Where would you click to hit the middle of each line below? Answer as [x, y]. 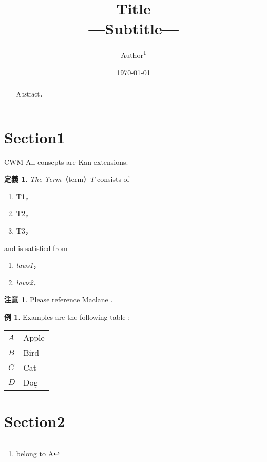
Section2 [35, 421]
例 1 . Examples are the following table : [67, 316]
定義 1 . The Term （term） [47, 179]
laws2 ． [28, 282]
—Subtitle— [133, 28]
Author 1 [133, 54]
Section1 [35, 137]
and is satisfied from [36, 248]
